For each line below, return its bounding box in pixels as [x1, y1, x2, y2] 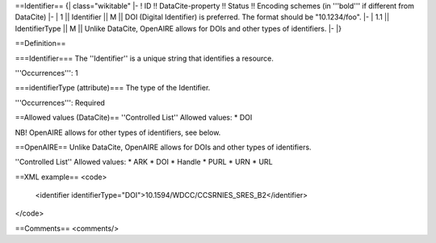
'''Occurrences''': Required [15, 98, 105, 107]
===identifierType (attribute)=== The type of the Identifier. [15, 83, 211, 93]
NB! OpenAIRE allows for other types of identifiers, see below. [15, 128, 221, 137]
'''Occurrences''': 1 [15, 68, 78, 78]
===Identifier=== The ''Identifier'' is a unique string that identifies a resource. [15, 53, 275, 63]
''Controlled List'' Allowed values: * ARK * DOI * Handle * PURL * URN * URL [15, 157, 274, 167]
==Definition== [15, 39, 66, 48]
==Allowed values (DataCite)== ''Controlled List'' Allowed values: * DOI [15, 113, 253, 123]
